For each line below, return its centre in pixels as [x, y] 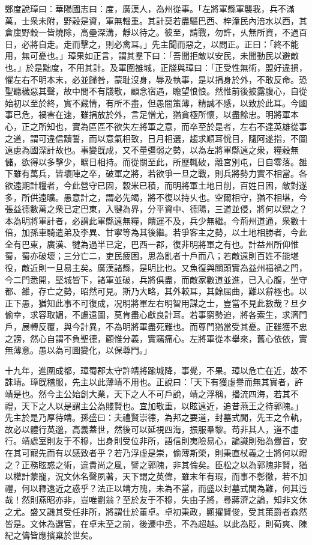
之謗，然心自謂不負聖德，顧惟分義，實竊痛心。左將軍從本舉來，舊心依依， [152, 338]
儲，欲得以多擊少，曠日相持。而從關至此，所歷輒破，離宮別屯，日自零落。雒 [156, 161]
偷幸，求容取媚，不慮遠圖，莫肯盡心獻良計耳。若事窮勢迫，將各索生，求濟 [152, 315]
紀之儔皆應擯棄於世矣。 [51, 535]
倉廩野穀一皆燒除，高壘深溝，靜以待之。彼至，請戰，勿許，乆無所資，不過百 [156, 32]
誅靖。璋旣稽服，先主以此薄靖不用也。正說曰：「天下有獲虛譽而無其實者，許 [154, 382]
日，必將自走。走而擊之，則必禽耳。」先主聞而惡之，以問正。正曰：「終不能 [152, 44]
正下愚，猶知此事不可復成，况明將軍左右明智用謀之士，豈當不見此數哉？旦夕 [156, 303]
